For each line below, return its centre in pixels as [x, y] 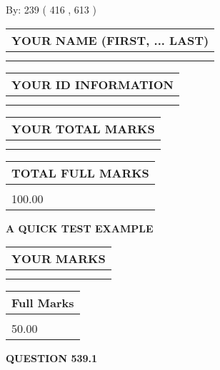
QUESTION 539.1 [52, 358]
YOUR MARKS [59, 259]
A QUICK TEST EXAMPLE [80, 228]
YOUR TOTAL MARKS [83, 128]
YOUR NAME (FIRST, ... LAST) [110, 40]
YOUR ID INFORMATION [92, 84]
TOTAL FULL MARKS [80, 173]
